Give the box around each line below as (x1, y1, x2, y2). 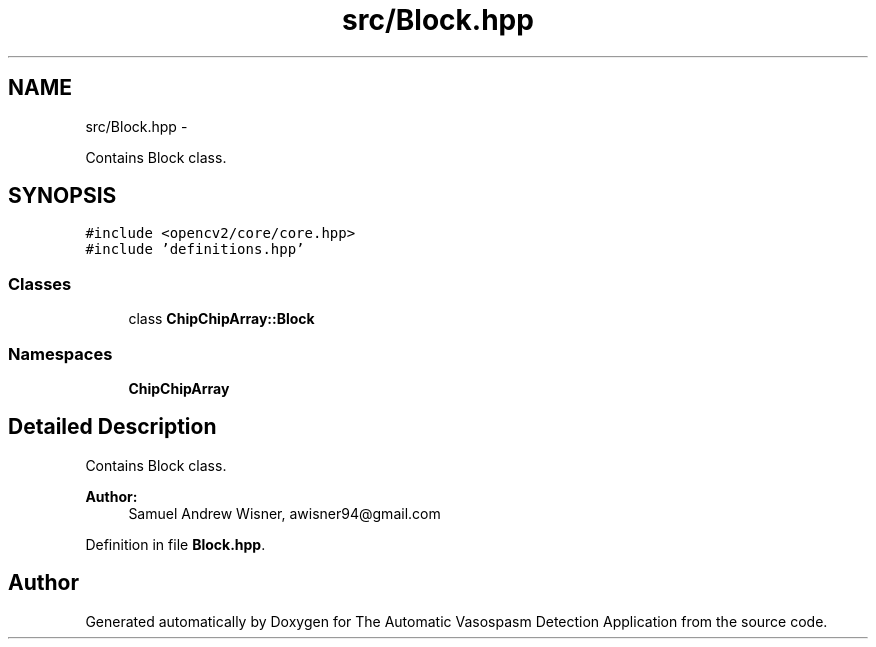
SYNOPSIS (8, 183, 117, 209)
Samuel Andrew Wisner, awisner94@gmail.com (128, 504, 441, 522)
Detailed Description (8, 414, 217, 440)
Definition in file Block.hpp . (85, 535, 266, 553)
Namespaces (8, 343, 113, 364)
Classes (8, 273, 72, 294)
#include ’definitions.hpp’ (85, 241, 305, 258)
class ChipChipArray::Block (128, 310, 315, 328)
